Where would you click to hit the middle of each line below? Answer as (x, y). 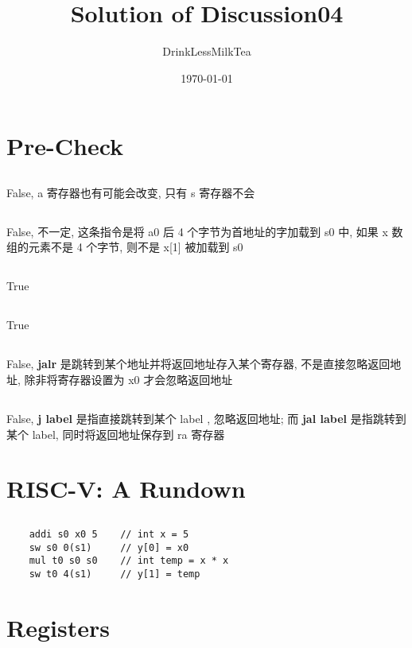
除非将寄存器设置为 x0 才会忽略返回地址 (128, 380)
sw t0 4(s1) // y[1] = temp (115, 574)
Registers (58, 627)
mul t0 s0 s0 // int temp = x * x (129, 561)
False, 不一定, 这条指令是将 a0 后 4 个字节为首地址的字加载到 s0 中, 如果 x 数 (205, 231)
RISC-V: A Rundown (126, 489)
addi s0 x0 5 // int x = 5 (109, 534)
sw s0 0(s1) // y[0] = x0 (109, 547)
